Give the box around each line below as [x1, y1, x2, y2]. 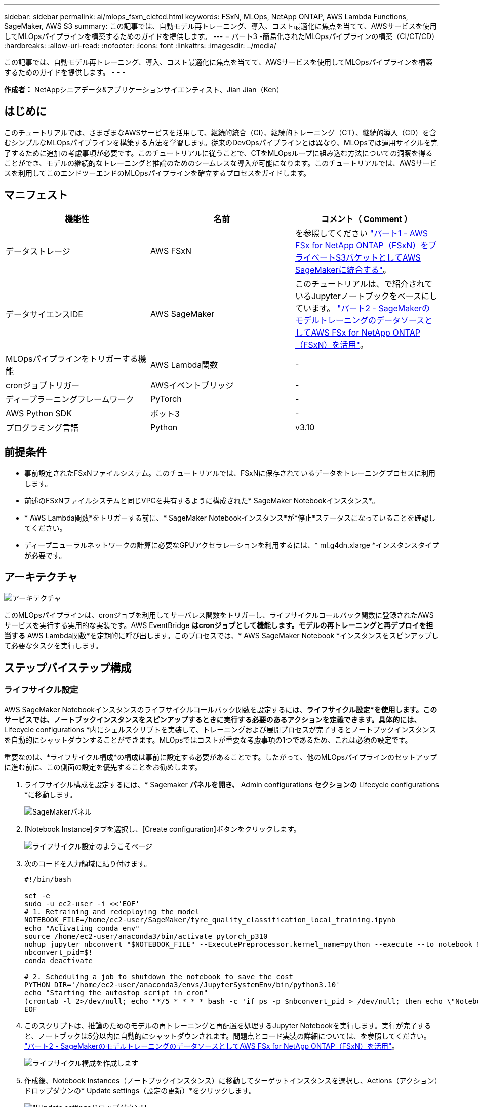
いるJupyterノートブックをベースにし [295, 290, 437, 301]
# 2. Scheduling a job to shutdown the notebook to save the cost [24, 972, 294, 981]
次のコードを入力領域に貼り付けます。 [24, 859, 151, 868]
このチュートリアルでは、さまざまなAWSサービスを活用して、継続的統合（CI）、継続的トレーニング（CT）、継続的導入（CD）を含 [4, 128, 436, 137]
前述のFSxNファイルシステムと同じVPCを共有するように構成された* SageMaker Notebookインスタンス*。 [24, 496, 379, 505]
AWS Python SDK [6, 408, 72, 418]
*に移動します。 [24, 790, 77, 799]
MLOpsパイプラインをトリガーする [6, 353, 138, 364]
